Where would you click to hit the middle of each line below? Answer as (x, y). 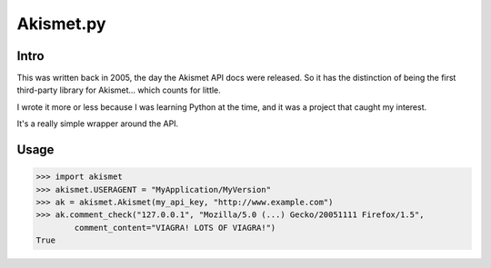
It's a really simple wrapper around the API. (98, 124)
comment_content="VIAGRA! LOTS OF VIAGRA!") (175, 228)
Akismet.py (61, 24)
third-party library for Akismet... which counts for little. (119, 90)
